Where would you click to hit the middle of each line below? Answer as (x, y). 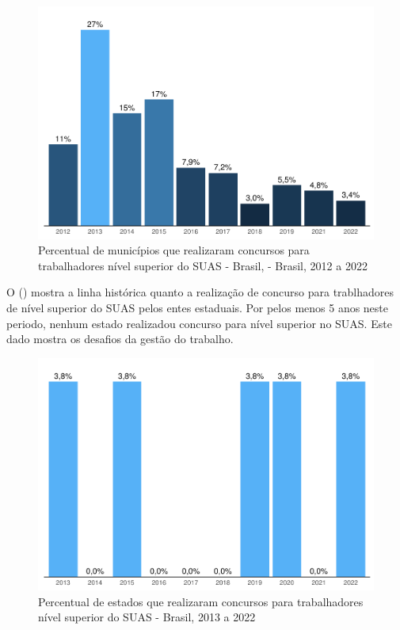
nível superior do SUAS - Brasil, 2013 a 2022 (147, 617)
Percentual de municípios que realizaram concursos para (174, 250)
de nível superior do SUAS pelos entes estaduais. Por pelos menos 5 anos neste (198, 307)
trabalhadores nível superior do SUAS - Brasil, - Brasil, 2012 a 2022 (203, 265)
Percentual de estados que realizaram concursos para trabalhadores (201, 601)
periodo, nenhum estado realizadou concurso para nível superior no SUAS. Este (199, 323)
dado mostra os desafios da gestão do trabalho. (120, 339)
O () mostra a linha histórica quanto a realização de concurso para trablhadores (200, 292)
